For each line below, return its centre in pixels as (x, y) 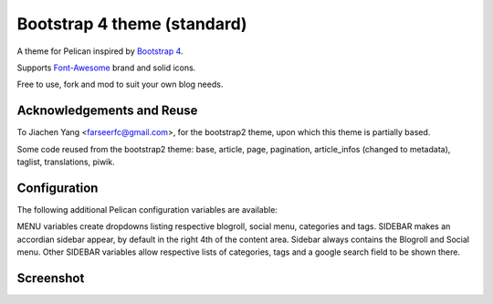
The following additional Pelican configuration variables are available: (147, 209)
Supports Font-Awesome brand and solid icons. (106, 68)
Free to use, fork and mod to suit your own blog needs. (120, 84)
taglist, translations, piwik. (66, 162)
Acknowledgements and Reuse (107, 111)
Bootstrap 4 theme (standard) (132, 24)
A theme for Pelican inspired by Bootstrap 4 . (100, 51)
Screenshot (51, 278)
